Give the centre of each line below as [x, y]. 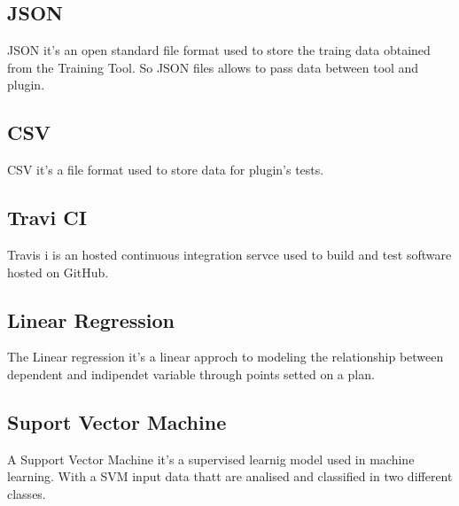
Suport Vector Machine [117, 421]
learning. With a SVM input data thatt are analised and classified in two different [230, 476]
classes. [27, 493]
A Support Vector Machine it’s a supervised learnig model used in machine [211, 459]
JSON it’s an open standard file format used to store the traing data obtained [219, 50]
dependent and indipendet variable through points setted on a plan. [191, 374]
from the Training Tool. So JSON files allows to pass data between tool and [213, 67]
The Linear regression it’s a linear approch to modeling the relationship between [226, 357]
